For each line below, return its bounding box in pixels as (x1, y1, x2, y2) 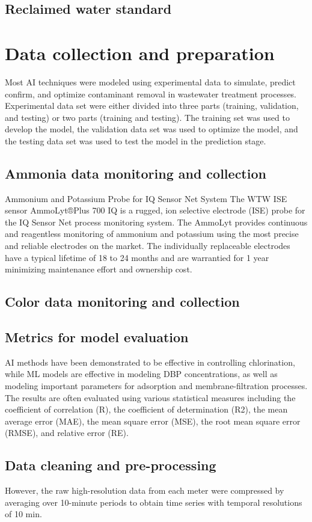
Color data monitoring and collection (5, 292, 240, 311)
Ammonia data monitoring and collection (5, 164, 266, 182)
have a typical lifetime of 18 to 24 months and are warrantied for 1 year (5, 251, 269, 263)
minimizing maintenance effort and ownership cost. (5, 263, 192, 275)
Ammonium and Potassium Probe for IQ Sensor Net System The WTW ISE (5, 192, 287, 204)
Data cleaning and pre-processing (5, 456, 216, 474)
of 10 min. (5, 508, 42, 520)
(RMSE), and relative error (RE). (5, 426, 129, 439)
